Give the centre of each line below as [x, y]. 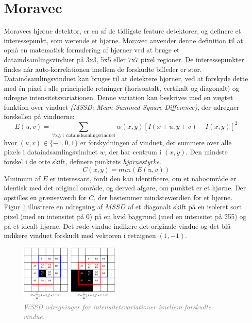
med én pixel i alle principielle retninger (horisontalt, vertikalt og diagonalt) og [122, 88]
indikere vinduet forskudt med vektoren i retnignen [80, 235]
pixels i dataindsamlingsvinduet [51, 152]
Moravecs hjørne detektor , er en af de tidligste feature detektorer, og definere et [123, 31]
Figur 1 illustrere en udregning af [53, 207]
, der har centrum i [133, 152]
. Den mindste [207, 152]
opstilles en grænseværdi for [45, 197]
